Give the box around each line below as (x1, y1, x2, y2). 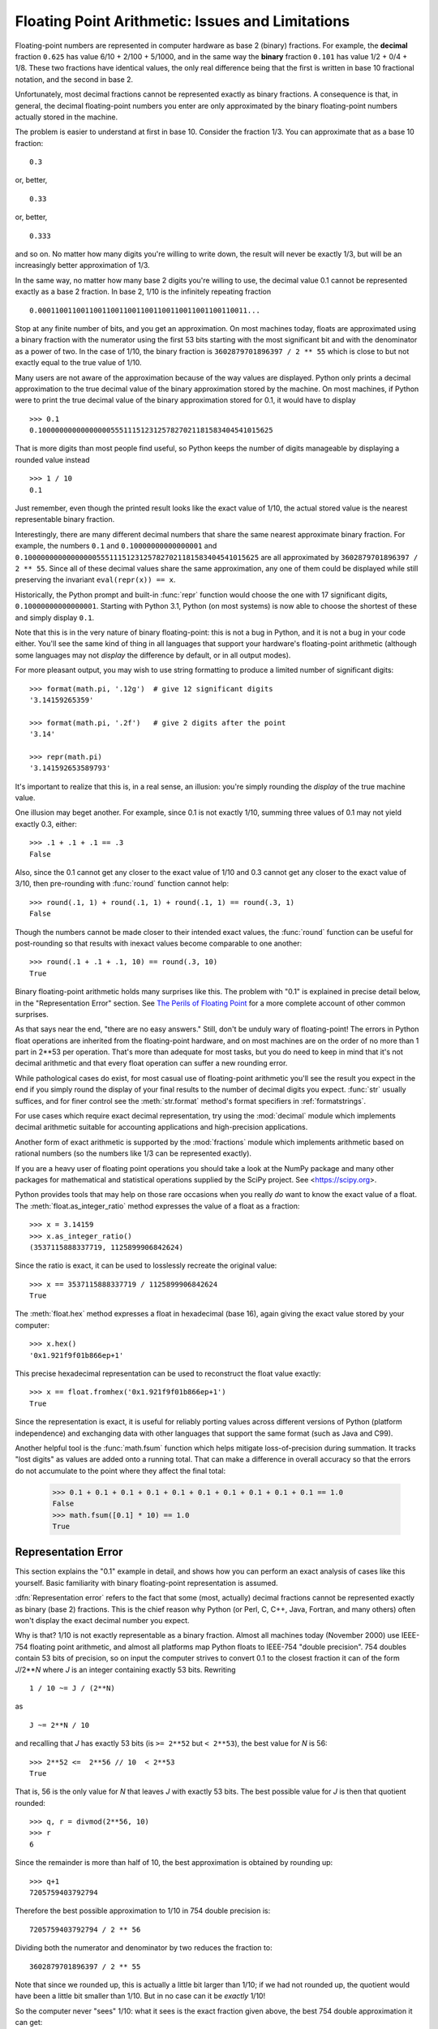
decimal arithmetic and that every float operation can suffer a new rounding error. (15, 1058, 288, 1068)
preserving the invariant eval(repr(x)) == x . (15, 575, 176, 584)
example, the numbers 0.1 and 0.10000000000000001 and (15, 541, 217, 551)
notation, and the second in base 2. (15, 74, 134, 84)
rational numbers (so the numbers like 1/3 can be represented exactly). (15, 1148, 251, 1158)
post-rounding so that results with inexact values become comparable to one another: (15, 938, 303, 948)
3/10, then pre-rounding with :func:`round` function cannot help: (15, 879, 230, 889)
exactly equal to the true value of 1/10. (15, 358, 142, 368)
